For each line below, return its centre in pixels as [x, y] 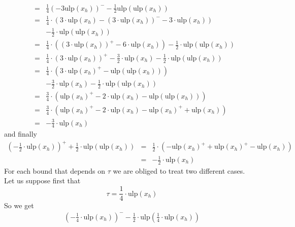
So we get [19, 205]
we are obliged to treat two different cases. [179, 170]
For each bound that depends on [55, 170]
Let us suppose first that [42, 181]
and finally [21, 134]
